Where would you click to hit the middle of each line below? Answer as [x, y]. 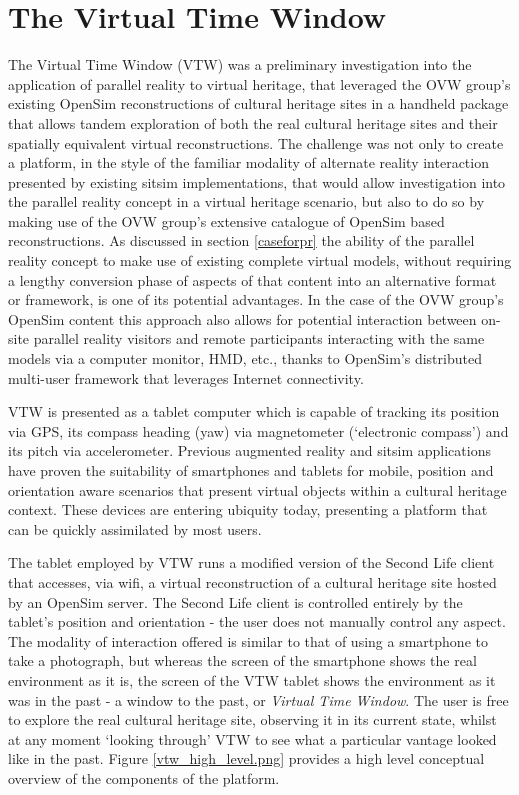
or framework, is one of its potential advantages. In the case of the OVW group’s [256, 299]
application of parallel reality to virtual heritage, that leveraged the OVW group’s [259, 83]
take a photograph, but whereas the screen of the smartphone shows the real [242, 660]
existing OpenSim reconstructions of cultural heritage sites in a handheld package [258, 103]
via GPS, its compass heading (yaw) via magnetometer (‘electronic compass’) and [258, 430]
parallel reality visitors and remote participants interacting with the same [259, 338]
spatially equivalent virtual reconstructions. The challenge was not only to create [256, 142]
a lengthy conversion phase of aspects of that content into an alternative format [252, 279]
